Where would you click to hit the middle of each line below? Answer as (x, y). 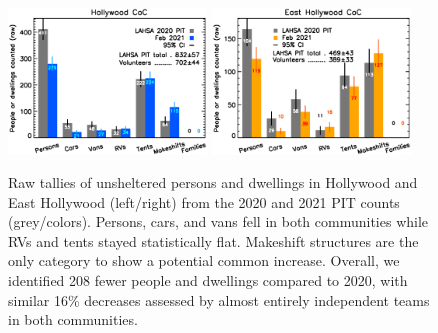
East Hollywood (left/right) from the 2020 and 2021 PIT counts (204, 201)
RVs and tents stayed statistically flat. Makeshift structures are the (213, 240)
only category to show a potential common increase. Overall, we (204, 260)
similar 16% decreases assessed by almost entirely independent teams (219, 299)
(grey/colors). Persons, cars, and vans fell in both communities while (218, 221)
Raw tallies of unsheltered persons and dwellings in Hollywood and (213, 182)
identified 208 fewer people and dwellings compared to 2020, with (208, 280)
